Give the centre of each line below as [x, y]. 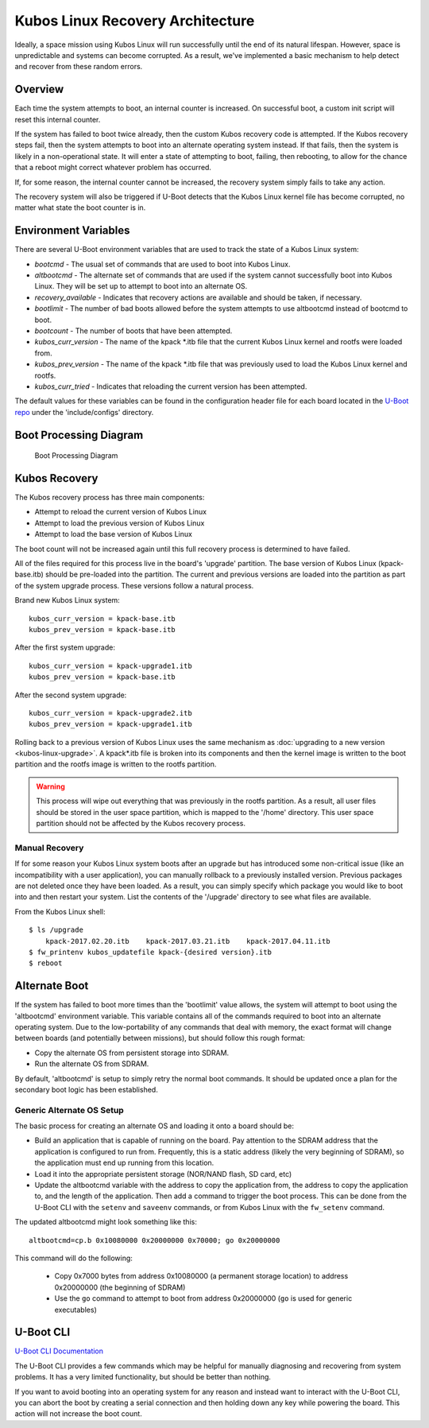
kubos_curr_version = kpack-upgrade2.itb [110, 713]
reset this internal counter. [58, 119]
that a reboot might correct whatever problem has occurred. [113, 168]
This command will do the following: [73, 1258]
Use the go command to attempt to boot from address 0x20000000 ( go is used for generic [203, 1298]
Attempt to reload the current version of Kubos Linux [120, 512]
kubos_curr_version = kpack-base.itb [102, 619]
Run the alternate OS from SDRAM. [92, 1064]
